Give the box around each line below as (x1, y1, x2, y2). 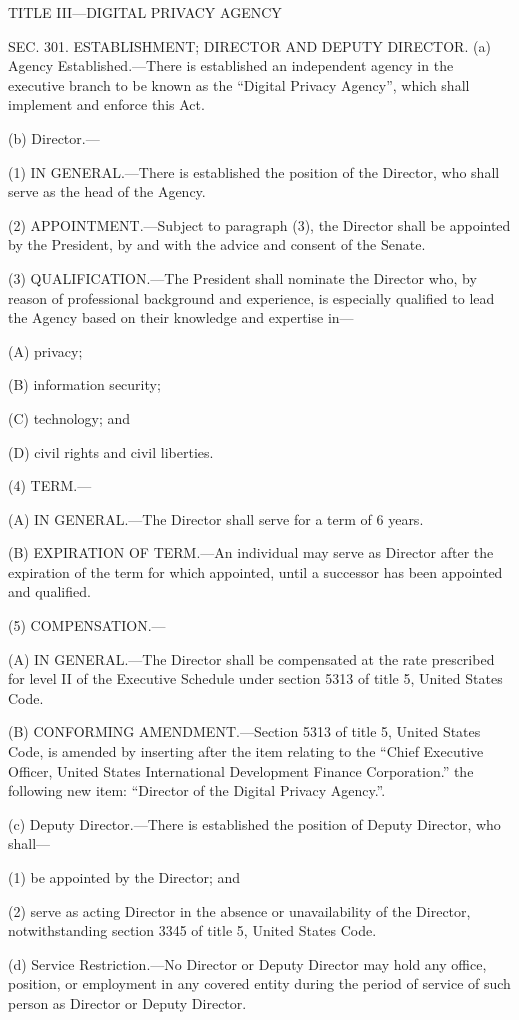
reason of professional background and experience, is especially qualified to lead (8, 287, 495, 308)
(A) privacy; (8, 340, 83, 361)
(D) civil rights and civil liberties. (8, 441, 214, 462)
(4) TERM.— (8, 475, 92, 496)
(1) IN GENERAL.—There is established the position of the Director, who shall (8, 161, 500, 182)
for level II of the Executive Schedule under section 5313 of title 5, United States (8, 668, 503, 689)
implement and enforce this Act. (8, 94, 205, 115)
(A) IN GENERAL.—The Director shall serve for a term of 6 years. (8, 508, 424, 529)
